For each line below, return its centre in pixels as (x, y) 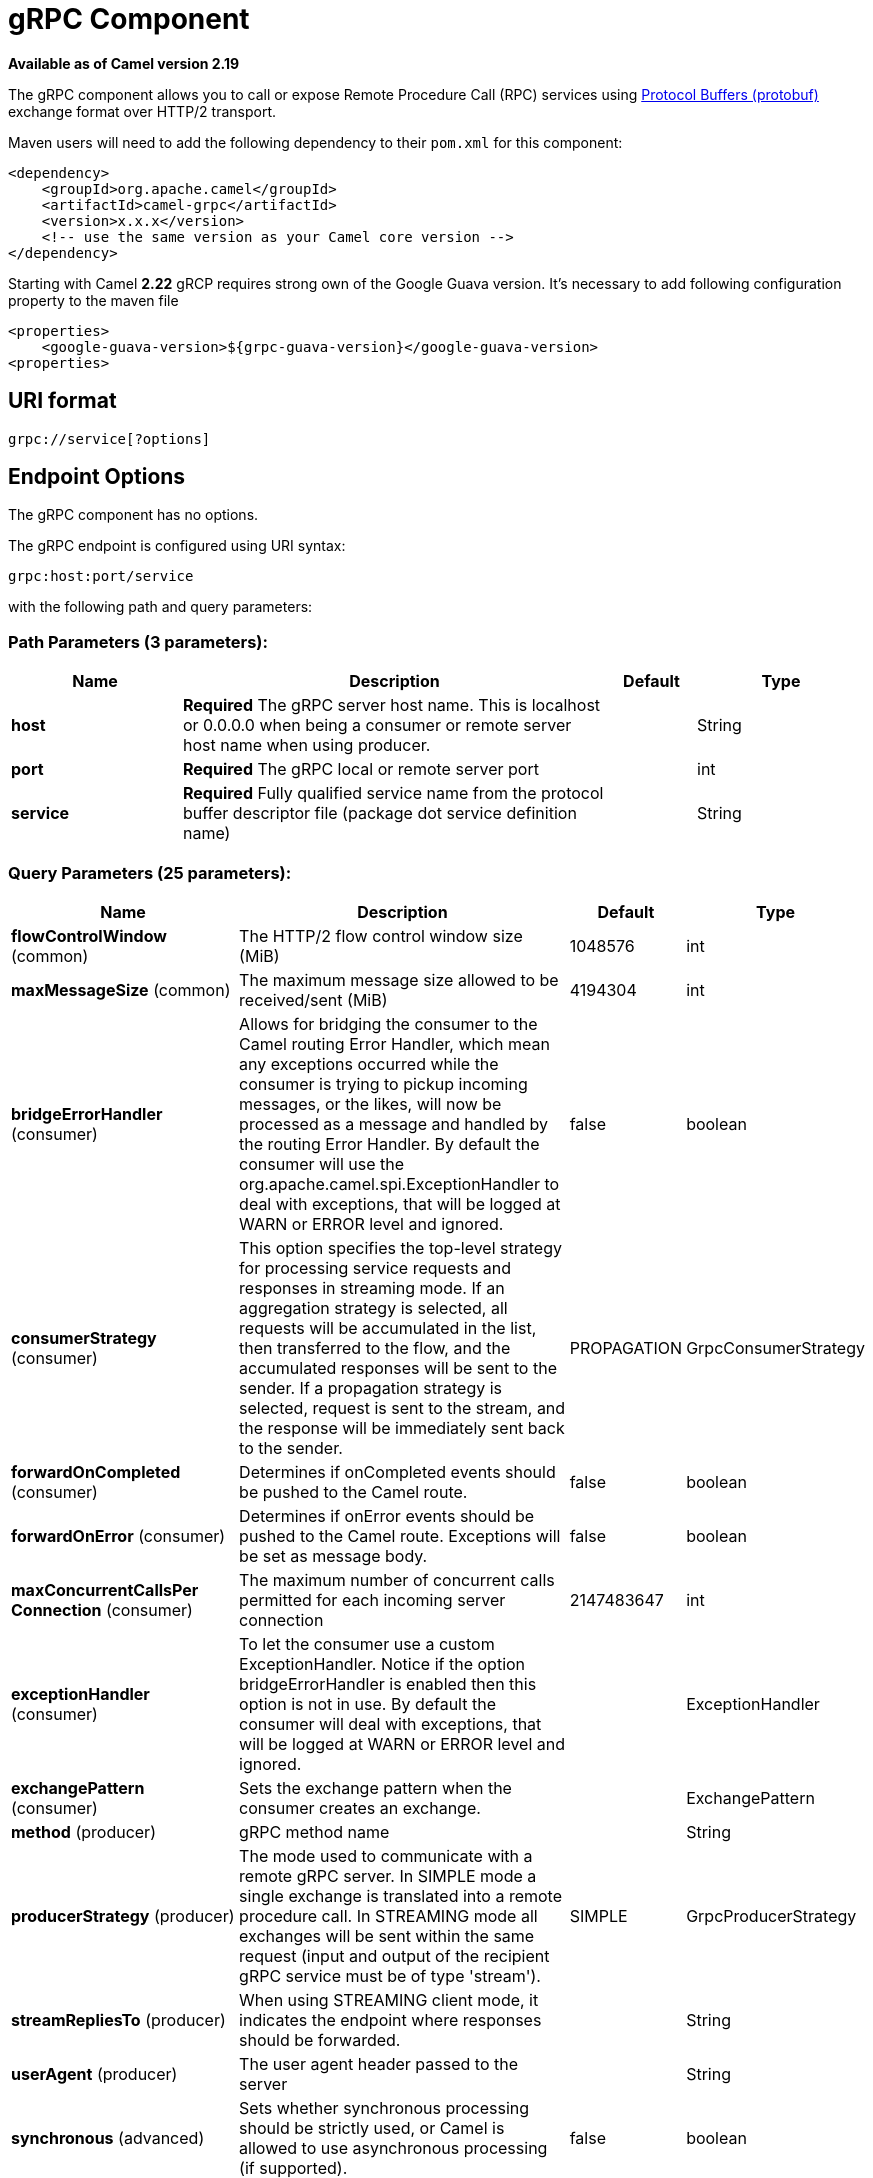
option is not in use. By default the (367, 1703)
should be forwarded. (320, 2039)
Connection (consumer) (102, 1609)
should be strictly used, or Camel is (372, 2127)
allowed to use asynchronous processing (393, 2147)
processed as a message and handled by (393, 1123)
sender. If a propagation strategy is (371, 1387)
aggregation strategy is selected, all (373, 1307)
